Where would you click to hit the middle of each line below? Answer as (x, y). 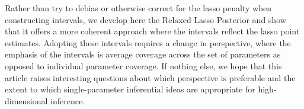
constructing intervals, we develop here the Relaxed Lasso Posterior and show (145, 19)
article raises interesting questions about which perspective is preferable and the (150, 77)
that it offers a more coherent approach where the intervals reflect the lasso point (152, 31)
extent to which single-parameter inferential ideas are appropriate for (130, 89)
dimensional (26, 100)
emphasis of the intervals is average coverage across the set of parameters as (143, 54)
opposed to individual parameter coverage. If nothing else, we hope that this (143, 65)
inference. (68, 100)
